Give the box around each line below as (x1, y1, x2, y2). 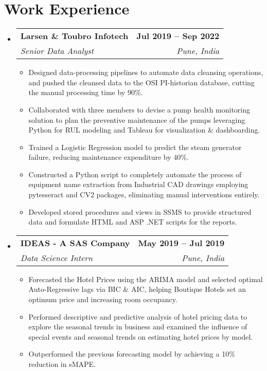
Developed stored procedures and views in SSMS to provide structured (28, 206, 252, 217)
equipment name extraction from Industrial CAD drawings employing (28, 179, 248, 190)
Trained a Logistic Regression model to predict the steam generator (28, 141, 242, 152)
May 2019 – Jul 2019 (138, 236, 225, 249)
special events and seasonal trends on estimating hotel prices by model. (28, 331, 253, 342)
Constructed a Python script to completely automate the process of (28, 169, 242, 179)
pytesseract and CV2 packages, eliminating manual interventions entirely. (28, 189, 260, 200)
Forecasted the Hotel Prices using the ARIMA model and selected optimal (28, 273, 263, 284)
